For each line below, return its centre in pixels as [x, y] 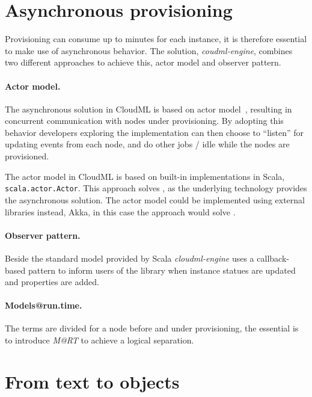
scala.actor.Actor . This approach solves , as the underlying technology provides [156, 188]
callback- [273, 258]
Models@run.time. [44, 305]
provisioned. [27, 156]
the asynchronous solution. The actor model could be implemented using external [155, 199]
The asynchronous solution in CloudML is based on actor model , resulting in [148, 109]
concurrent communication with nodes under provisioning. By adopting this [144, 121]
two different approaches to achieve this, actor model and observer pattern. [143, 62]
